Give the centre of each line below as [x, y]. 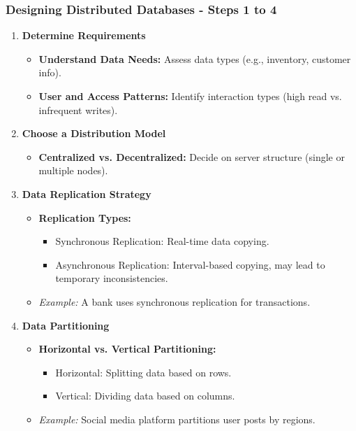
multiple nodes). [73, 170]
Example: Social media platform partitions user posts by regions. [177, 419]
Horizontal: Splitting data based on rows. [143, 372]
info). [50, 72]
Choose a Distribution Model [94, 133]
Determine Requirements [84, 35]
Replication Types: [85, 217]
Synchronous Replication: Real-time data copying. [162, 241]
